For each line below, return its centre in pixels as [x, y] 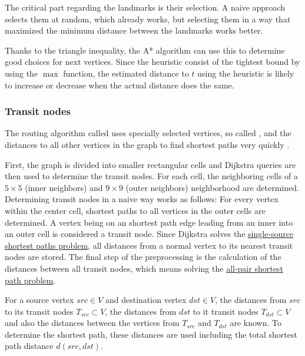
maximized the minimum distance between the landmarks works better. [134, 30]
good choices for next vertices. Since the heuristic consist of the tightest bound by [152, 62]
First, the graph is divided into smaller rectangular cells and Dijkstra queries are [150, 164]
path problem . [30, 280]
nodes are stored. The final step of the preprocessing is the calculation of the [143, 257]
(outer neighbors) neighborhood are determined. [212, 187]
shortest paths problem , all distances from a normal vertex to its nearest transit [149, 245]
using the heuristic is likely [246, 73]
